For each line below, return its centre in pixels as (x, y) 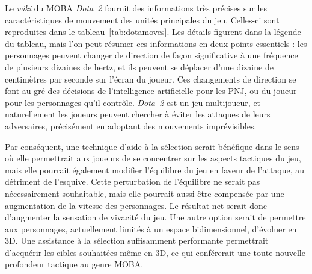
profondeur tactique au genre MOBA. (74, 264)
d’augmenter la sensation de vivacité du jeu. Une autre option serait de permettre (155, 217)
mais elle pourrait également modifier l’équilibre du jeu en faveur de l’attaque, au (155, 170)
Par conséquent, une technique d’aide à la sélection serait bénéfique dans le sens (152, 146)
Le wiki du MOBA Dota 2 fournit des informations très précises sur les (136, 8)
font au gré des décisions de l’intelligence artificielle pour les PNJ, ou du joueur (151, 91)
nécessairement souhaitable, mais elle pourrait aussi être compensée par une (145, 193)
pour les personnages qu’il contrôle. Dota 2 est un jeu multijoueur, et (133, 102)
